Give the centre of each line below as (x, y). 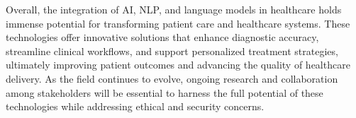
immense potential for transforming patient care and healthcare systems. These (178, 23)
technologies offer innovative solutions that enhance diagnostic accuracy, (162, 37)
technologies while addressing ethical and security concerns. (135, 106)
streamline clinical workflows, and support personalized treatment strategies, (172, 51)
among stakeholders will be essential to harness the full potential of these (165, 92)
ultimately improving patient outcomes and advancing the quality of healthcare (178, 65)
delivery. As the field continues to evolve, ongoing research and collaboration (172, 78)
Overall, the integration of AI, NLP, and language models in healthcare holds (174, 9)
